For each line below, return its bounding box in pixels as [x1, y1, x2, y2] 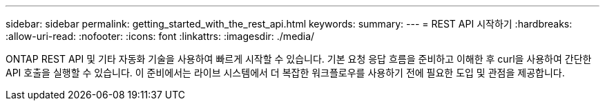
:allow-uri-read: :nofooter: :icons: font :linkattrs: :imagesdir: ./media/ [6, 30, 315, 42]
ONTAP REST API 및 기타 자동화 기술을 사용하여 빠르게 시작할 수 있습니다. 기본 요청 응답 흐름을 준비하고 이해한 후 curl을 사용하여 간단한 [6, 53, 592, 65]
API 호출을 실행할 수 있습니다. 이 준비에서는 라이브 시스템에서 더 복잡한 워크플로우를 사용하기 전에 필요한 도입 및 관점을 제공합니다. [6, 67, 565, 78]
